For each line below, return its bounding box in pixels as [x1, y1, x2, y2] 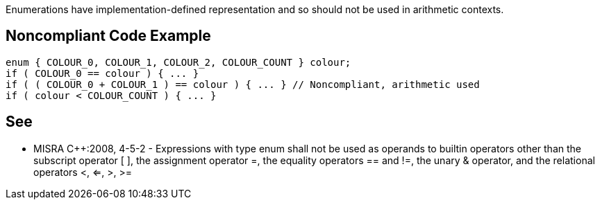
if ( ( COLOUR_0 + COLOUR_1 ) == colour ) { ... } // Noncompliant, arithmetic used [6, 78, 480, 90]
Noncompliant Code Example [6, 27, 211, 45]
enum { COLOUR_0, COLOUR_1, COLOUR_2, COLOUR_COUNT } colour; [6, 56, 351, 68]
